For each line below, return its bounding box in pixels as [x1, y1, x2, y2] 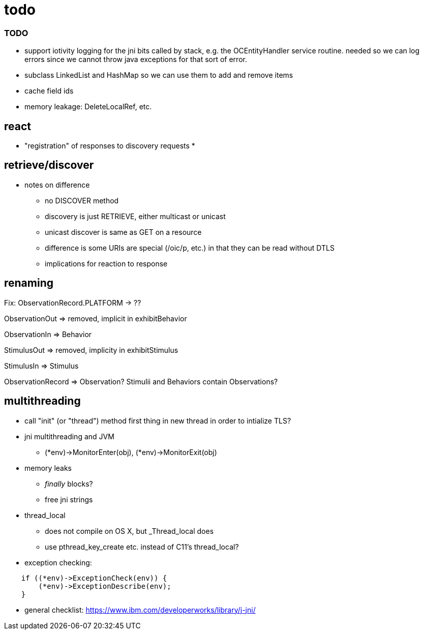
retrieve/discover [4, 159, 94, 172]
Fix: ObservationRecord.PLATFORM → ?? [4, 298, 141, 307]
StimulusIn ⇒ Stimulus [4, 361, 79, 370]
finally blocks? [45, 479, 93, 488]
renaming [4, 277, 54, 290]
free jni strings [45, 495, 93, 504]
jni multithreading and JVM [24, 432, 114, 441]
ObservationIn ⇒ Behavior [4, 329, 92, 339]
